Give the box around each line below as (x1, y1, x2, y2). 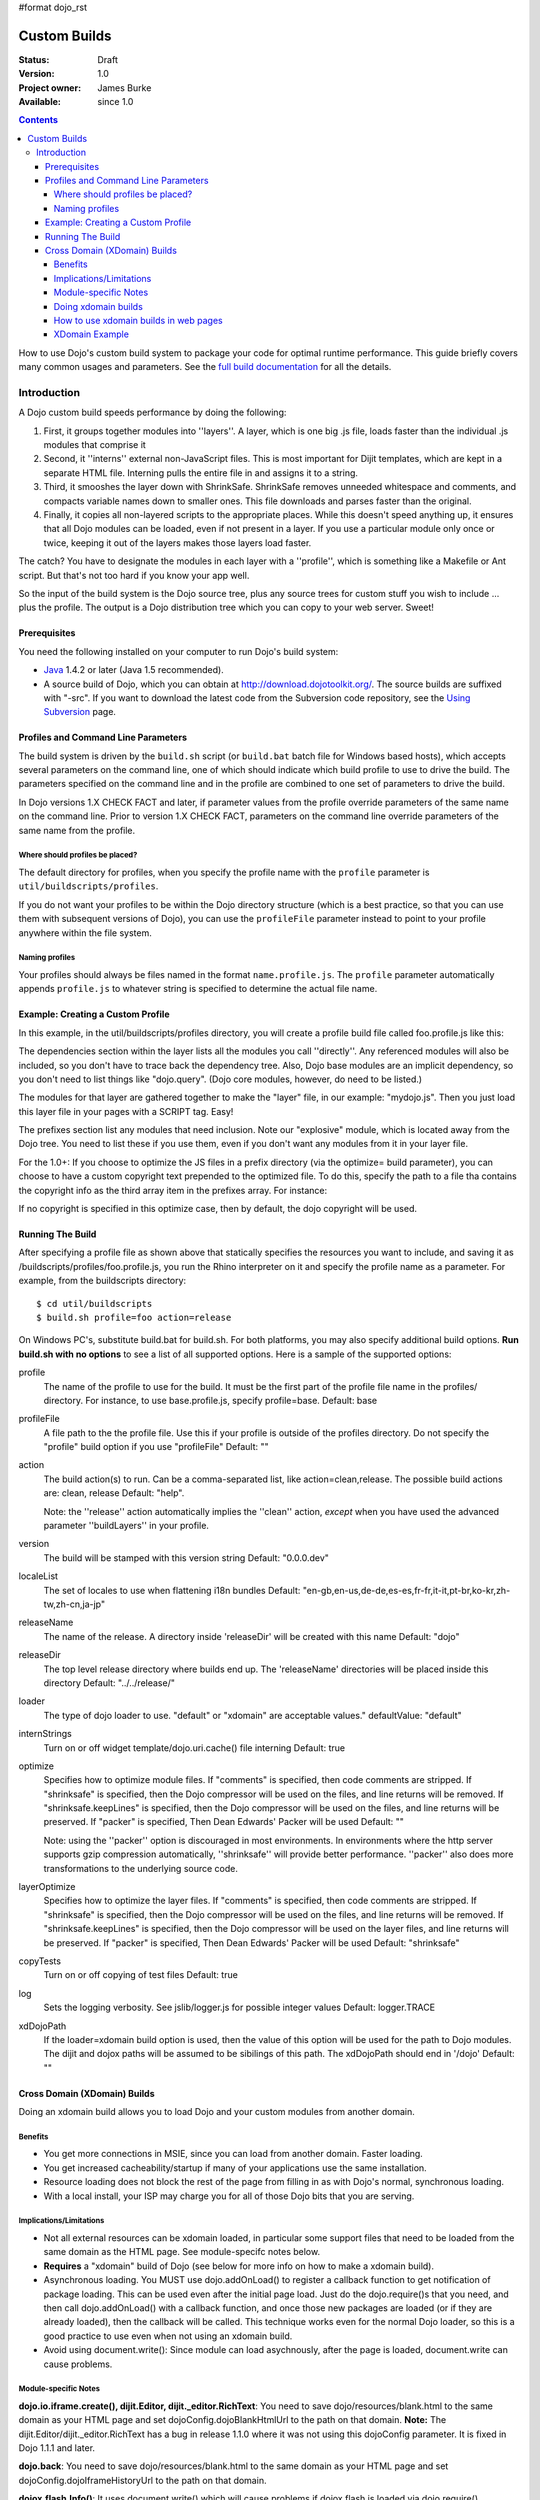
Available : (18, 96, 62, 108)
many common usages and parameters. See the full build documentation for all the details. (18, 361, 392, 373)
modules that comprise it (43, 439, 147, 451)
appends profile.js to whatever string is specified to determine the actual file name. (18, 983, 378, 995)
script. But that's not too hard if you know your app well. (18, 569, 250, 581)
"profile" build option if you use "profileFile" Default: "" (43, 1441, 269, 1453)
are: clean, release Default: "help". (43, 1487, 185, 1499)
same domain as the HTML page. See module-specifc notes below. (43, 2246, 320, 2258)
